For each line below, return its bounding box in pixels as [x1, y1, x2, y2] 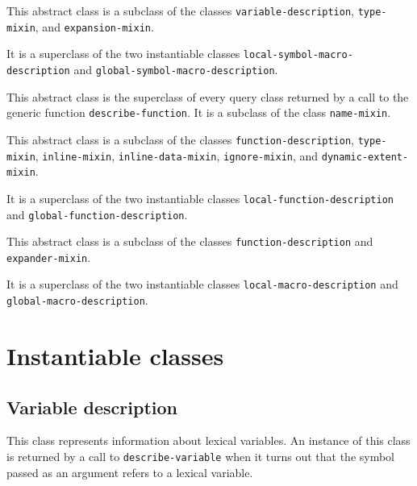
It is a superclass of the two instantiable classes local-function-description [6, 189, 394, 206]
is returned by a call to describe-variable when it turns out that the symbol [6, 447, 395, 464]
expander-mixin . [6, 248, 91, 265]
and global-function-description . [6, 206, 188, 222]
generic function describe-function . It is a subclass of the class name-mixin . [6, 104, 391, 121]
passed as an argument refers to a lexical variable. [6, 463, 253, 480]
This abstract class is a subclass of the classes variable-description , [6, 2, 355, 19]
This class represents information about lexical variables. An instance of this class [6, 432, 411, 449]
